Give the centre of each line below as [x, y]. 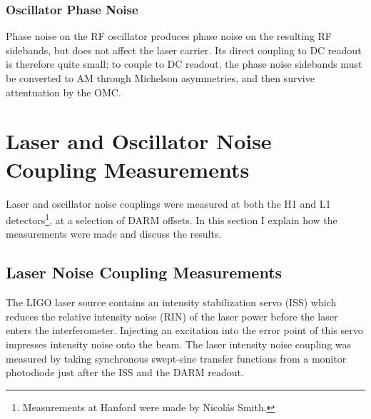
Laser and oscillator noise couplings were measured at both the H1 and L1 [168, 203]
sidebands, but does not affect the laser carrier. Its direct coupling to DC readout [184, 50]
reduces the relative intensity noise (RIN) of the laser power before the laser [172, 316]
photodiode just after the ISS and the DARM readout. [125, 372]
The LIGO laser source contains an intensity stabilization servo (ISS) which [171, 302]
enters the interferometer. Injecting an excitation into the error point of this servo [184, 330]
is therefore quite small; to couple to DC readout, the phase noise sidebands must [184, 64]
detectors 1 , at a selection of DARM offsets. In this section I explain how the [172, 219]
